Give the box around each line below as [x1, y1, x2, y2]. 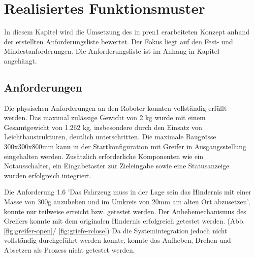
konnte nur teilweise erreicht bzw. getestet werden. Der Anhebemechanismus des [4, 206, 246, 216]
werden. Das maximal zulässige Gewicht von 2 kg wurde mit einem [4, 112, 206, 123]
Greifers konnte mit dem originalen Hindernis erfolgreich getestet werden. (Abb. [4, 216, 245, 226]
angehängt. [4, 55, 37, 65]
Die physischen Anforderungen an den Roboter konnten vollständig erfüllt [4, 102, 227, 113]
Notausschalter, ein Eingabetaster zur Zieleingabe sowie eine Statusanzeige [4, 161, 229, 171]
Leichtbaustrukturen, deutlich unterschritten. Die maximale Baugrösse [4, 131, 216, 142]
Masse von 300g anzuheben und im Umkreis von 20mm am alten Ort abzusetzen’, [4, 196, 251, 207]
